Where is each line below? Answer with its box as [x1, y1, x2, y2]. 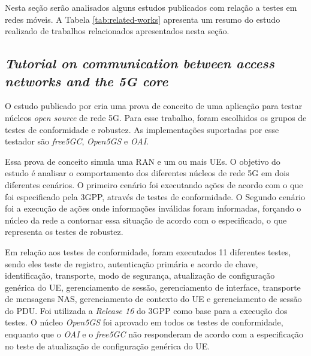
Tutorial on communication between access [5, 54, 275, 73]
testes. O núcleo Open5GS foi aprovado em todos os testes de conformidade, [5, 316, 283, 328]
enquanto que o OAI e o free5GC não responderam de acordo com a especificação [5, 328, 304, 340]
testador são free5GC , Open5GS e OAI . [5, 135, 149, 147]
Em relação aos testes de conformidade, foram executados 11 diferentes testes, [5, 245, 291, 258]
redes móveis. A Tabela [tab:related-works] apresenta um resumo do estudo [5, 13, 280, 25]
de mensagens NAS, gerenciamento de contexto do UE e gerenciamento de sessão [5, 292, 302, 305]
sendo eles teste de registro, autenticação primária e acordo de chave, [5, 257, 258, 270]
